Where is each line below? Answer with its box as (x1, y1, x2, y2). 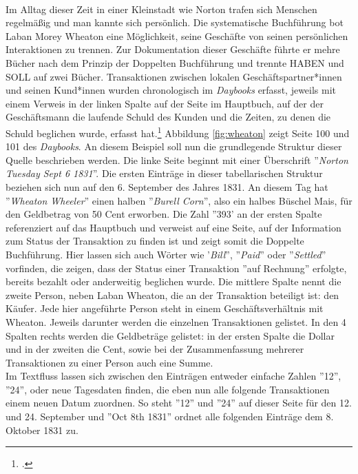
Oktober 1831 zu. (6, 422, 78, 437)
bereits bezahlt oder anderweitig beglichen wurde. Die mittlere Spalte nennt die (6, 274, 341, 289)
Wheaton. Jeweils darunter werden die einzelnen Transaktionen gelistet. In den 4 (6, 314, 346, 329)
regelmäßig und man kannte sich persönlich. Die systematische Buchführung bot (6, 15, 344, 30)
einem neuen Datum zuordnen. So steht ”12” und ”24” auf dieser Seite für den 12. (6, 395, 352, 410)
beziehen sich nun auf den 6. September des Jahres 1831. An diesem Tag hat (6, 179, 328, 194)
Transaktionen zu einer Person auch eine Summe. (6, 355, 213, 369)
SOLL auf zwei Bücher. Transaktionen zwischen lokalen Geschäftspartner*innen (6, 69, 342, 83)
